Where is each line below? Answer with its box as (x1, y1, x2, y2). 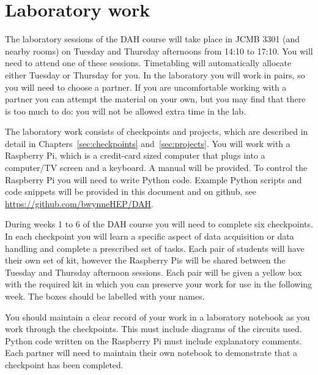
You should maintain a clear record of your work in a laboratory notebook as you (5, 310, 310, 323)
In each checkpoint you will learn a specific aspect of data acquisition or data (5, 230, 294, 243)
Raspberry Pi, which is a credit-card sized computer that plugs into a (5, 149, 265, 162)
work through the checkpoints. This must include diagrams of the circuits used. (5, 322, 302, 335)
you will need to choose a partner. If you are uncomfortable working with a (5, 80, 287, 93)
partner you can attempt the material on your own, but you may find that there (5, 93, 306, 105)
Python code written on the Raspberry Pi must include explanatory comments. (5, 334, 302, 347)
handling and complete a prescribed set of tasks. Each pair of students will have (5, 241, 305, 254)
